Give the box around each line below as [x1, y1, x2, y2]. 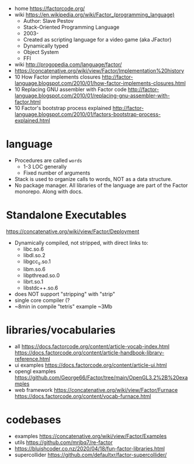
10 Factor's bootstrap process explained [14, 105, 112, 111]
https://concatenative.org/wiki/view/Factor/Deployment [6, 228, 140, 235]
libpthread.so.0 [23, 272, 60, 279]
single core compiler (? [14, 296, 70, 303]
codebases [6, 413, 61, 427]
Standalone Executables [6, 209, 127, 222]
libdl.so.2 [23, 251, 46, 258]
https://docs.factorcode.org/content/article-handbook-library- [14, 349, 165, 356]
